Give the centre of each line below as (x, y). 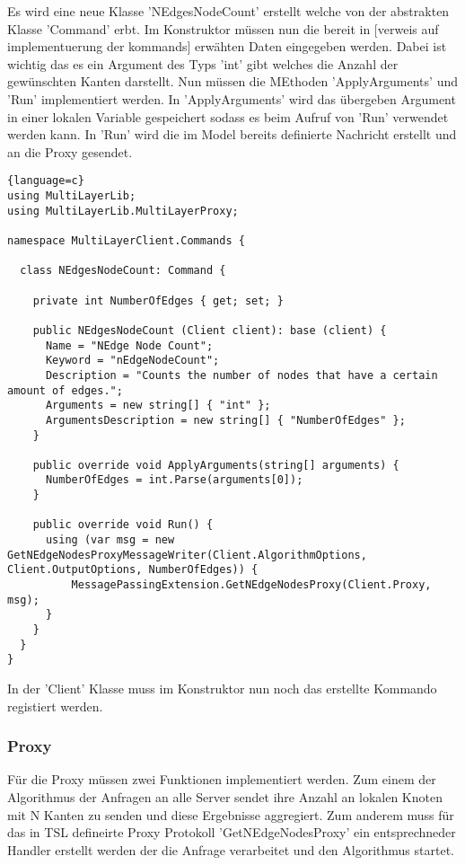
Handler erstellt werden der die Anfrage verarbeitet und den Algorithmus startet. (231, 849)
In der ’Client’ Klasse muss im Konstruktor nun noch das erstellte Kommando (222, 688)
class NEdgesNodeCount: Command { (123, 271)
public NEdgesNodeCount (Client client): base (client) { (210, 330)
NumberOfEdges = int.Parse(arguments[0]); (174, 480)
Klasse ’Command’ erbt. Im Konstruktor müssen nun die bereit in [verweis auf (223, 28)
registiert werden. (55, 706)
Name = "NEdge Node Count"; (129, 345)
